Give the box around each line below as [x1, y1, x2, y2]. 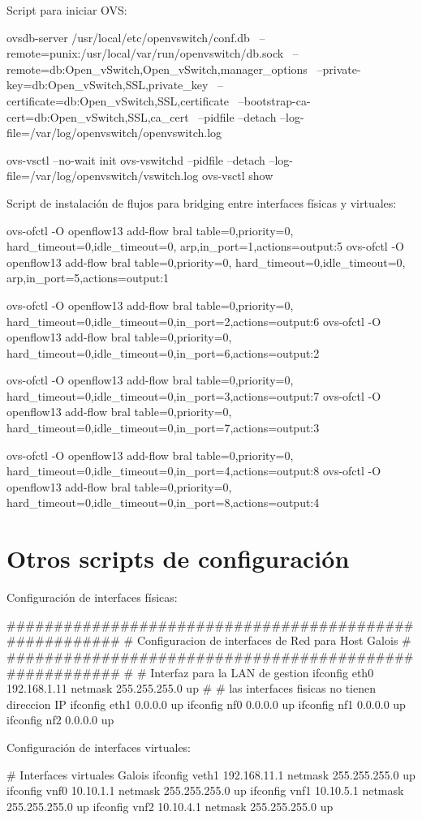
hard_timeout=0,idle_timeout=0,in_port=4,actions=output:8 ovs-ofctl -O [6, 462, 381, 479]
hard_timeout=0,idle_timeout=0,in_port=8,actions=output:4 [6, 494, 320, 511]
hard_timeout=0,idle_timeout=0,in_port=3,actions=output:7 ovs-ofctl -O [6, 387, 381, 404]
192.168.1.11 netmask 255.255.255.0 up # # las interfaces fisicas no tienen [6, 680, 376, 697]
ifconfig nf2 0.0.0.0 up [6, 711, 114, 728]
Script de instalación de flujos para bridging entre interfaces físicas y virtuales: [6, 194, 397, 211]
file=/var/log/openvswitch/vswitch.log [6, 167, 199, 184]
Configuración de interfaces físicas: [6, 589, 178, 606]
